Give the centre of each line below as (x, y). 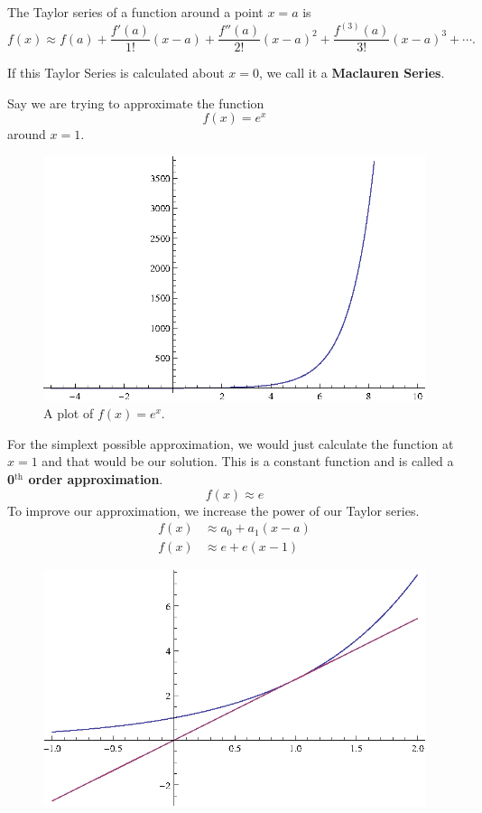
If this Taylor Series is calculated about (116, 73)
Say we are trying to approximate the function (136, 103)
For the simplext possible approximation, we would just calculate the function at (231, 443)
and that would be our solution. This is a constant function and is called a (248, 461)
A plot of (69, 413)
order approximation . (96, 478)
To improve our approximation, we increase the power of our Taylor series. (213, 510)
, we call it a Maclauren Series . (352, 73)
